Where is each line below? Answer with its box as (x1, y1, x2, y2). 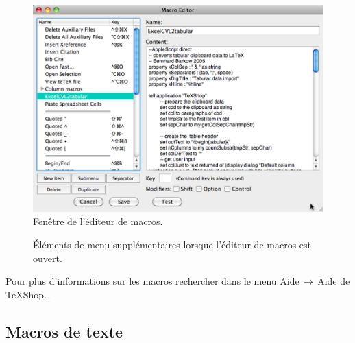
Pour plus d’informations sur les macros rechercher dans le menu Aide (5, 274, 299, 288)
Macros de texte (5, 320, 123, 342)
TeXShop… (5, 287, 51, 301)
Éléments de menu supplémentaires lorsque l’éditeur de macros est (33, 237, 311, 252)
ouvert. (33, 250, 62, 265)
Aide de (317, 274, 350, 288)
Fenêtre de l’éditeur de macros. (33, 214, 163, 228)
